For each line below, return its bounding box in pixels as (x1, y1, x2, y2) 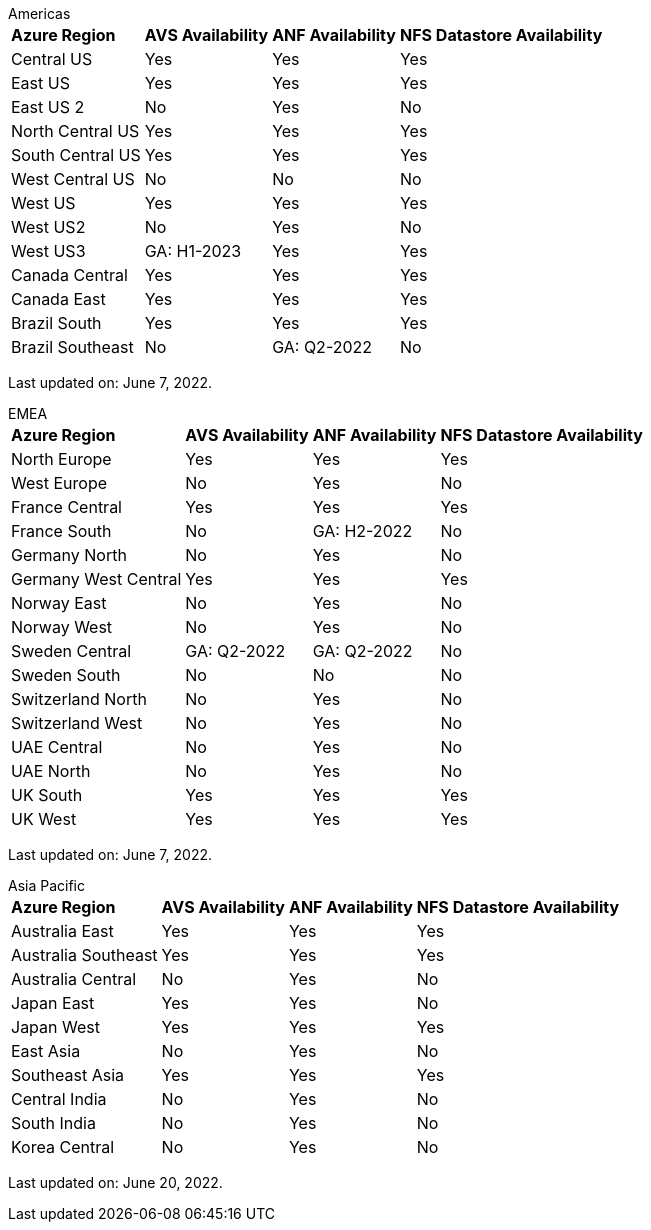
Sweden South (11, 665, 121, 685)
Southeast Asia (11, 1065, 125, 1085)
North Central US (11, 121, 140, 141)
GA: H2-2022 (312, 521, 413, 541)
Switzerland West (11, 713, 143, 733)
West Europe (11, 473, 108, 493)
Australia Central (11, 969, 137, 989)
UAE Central (11, 737, 103, 757)
